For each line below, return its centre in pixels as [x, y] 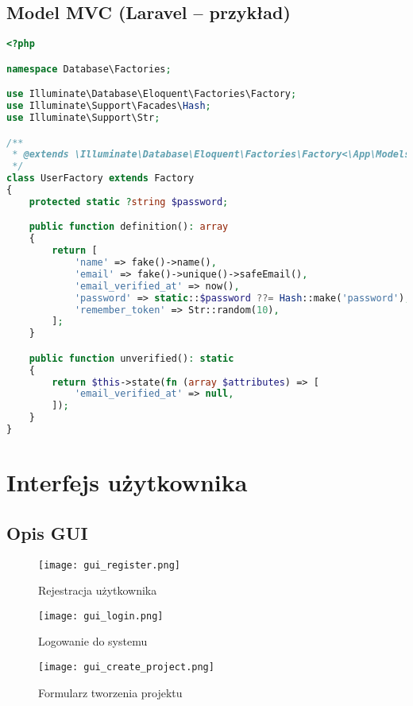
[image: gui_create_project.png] [126, 667]
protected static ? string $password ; [129, 202]
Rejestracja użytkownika [98, 590]
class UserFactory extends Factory [100, 178]
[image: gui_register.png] [109, 565]
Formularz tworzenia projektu [110, 692]
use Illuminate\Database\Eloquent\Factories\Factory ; [152, 94]
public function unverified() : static [131, 358]
